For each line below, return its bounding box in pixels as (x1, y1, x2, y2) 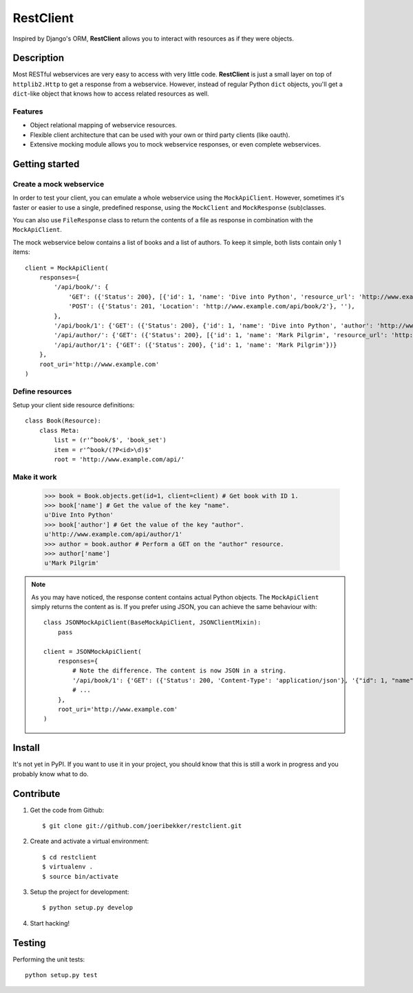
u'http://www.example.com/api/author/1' (44, 531, 182, 538)
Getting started (12, 158, 80, 170)
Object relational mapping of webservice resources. (30, 121, 177, 129)
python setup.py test (25, 971, 98, 979)
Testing (12, 937, 46, 949)
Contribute (12, 788, 61, 800)
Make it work (12, 472, 57, 482)
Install (12, 742, 41, 754)
